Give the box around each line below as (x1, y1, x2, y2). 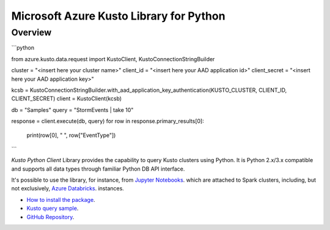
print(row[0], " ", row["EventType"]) (26, 132, 116, 139)
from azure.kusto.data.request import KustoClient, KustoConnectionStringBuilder (11, 55, 215, 62)
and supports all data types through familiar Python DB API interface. (11, 165, 185, 172)
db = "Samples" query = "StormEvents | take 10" (11, 106, 134, 113)
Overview (11, 27, 52, 38)
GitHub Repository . (26, 213, 75, 220)
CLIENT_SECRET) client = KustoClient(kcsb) (11, 95, 122, 102)
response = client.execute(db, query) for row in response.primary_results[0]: (11, 117, 204, 125)
